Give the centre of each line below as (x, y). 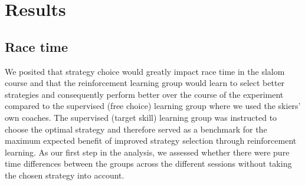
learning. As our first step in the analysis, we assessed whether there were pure (147, 152)
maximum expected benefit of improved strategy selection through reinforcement (151, 141)
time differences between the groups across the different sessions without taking (148, 163)
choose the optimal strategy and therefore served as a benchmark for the (136, 129)
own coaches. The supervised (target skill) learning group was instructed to (141, 117)
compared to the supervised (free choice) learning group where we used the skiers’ (153, 106)
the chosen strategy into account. (65, 175)
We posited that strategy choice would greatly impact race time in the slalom (145, 71)
